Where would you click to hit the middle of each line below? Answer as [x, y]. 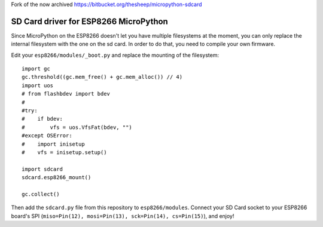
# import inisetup [53, 144]
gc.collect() [41, 194]
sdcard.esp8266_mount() [57, 177]
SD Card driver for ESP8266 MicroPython [90, 21]
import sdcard [42, 169]
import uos [38, 85]
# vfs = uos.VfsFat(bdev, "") [77, 127]
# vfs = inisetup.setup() [64, 152]
